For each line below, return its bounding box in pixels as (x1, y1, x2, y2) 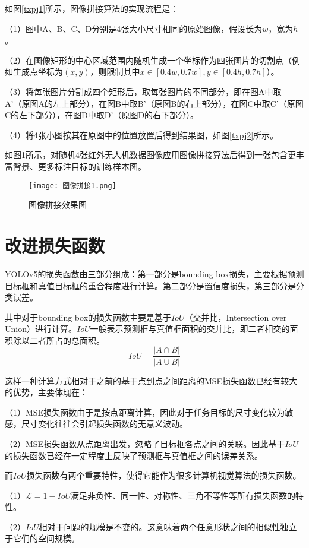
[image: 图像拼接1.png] (29, 181, 116, 190)
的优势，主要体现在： (5, 386, 88, 398)
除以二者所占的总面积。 (12, 334, 105, 346)
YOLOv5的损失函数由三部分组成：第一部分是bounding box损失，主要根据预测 (5, 267, 304, 280)
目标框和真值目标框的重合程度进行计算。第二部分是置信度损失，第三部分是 (5, 279, 296, 292)
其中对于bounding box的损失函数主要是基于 (5, 311, 172, 323)
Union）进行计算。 (5, 322, 77, 335)
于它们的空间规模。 (5, 532, 80, 544)
